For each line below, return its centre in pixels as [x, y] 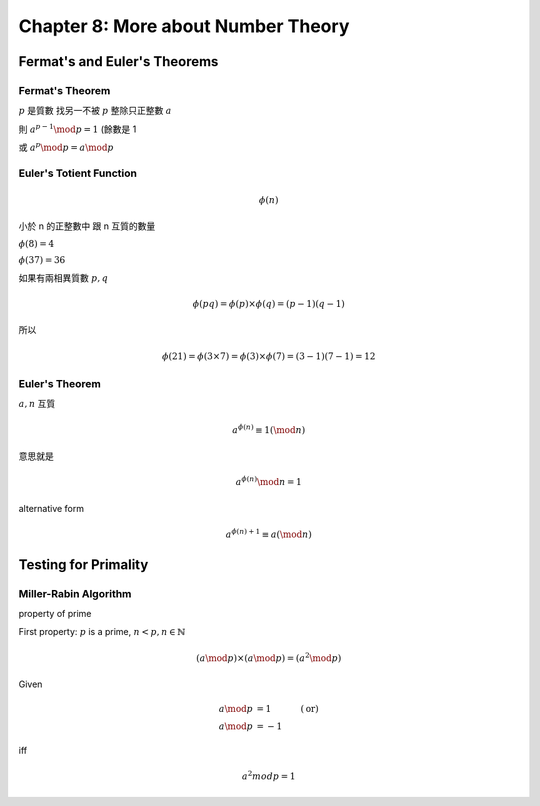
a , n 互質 [37, 404]
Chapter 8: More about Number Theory [184, 26]
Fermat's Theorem [64, 90]
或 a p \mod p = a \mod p [66, 147]
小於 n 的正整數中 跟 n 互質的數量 [87, 226]
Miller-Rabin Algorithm [75, 593]
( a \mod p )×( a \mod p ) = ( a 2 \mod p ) [269, 657]
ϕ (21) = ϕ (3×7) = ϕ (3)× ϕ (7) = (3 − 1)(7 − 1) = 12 [268, 356]
